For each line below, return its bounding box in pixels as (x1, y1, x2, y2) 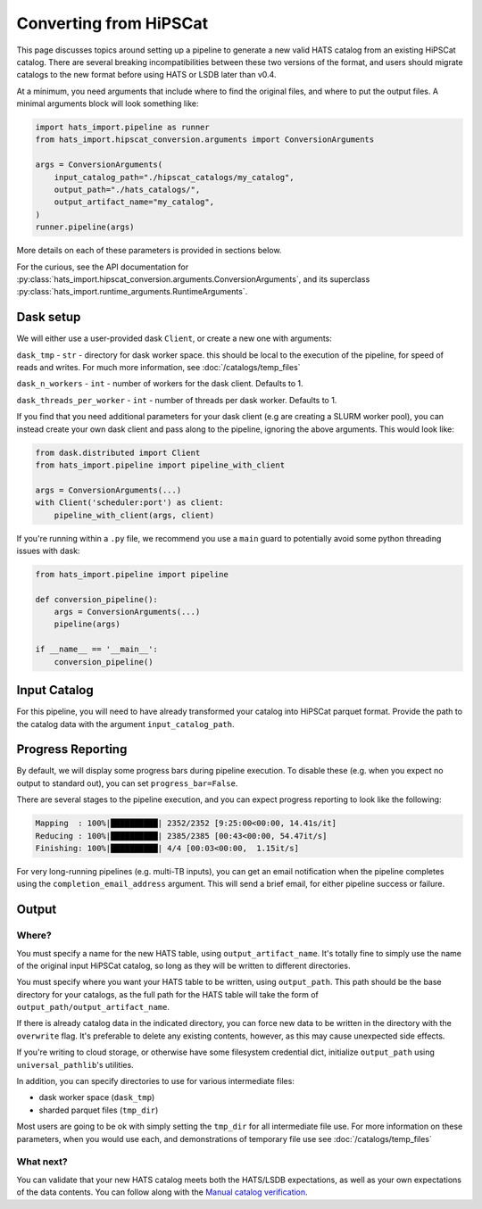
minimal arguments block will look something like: (16, 98, 199, 109)
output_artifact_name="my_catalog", (54, 197, 214, 207)
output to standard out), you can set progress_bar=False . (16, 777, 238, 789)
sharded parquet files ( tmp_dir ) (38, 1105, 159, 1115)
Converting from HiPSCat (16, 13, 209, 33)
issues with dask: (16, 545, 80, 556)
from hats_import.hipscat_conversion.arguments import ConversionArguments (35, 135, 375, 145)
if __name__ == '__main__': (35, 644, 158, 655)
